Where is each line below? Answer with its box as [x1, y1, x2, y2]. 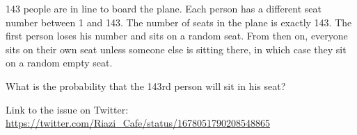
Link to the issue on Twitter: [6, 102, 129, 116]
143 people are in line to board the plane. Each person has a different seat [6, 1, 322, 15]
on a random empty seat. [6, 55, 113, 70]
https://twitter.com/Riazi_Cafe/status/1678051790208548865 [6, 116, 271, 130]
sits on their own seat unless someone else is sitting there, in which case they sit [6, 42, 347, 56]
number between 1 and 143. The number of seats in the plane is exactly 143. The [6, 15, 352, 29]
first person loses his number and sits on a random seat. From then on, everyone [6, 28, 348, 43]
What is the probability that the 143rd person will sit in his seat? [6, 78, 286, 93]
